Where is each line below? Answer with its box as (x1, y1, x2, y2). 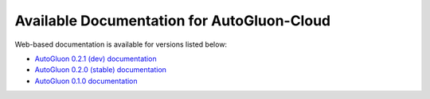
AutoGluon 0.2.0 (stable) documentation (34, 65, 167, 74)
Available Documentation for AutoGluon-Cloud (14, 12, 330, 29)
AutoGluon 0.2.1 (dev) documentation (34, 54, 157, 63)
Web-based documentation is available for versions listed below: (14, 40, 227, 49)
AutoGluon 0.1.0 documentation (34, 76, 139, 86)
